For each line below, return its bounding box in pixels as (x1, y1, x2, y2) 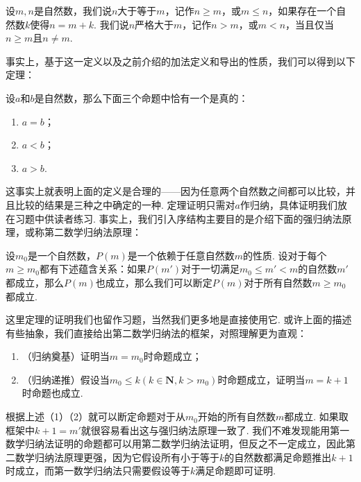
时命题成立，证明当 (217, 372, 305, 386)
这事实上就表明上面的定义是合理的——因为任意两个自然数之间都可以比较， (6, 184, 346, 198)
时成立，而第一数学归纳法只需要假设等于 (6, 463, 190, 478)
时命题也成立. (22, 386, 83, 400)
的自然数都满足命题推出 (224, 449, 332, 464)
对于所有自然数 (244, 275, 312, 289)
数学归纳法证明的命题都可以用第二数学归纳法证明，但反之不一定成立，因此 (6, 436, 346, 451)
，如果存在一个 (268, 3, 337, 17)
